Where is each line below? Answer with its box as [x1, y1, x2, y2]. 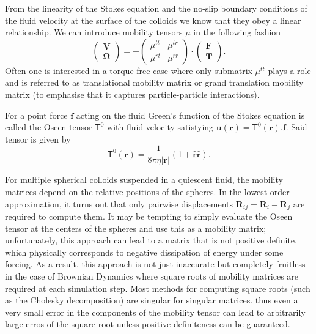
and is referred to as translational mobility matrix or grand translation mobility [5, 76, 304, 89]
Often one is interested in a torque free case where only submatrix [5, 64, 252, 76]
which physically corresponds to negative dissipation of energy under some [5, 245, 284, 258]
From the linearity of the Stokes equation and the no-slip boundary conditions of [5, 2, 307, 14]
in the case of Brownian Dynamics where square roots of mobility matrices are [5, 270, 299, 283]
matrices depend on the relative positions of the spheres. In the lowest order [5, 185, 290, 198]
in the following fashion [193, 26, 281, 39]
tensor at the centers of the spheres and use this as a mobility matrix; [5, 221, 266, 234]
